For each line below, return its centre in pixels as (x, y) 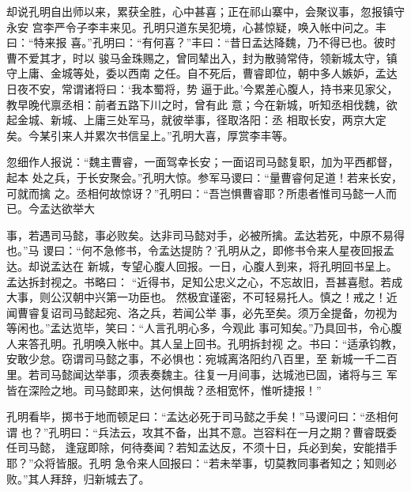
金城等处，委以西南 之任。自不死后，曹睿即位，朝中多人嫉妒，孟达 (224, 73)
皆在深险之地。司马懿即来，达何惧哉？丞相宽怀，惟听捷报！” (164, 390)
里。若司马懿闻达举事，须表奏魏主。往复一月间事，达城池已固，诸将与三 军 (202, 375)
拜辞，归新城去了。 (100, 478)
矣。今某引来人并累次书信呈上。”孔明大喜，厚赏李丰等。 (150, 135)
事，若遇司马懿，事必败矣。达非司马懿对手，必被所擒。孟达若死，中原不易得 (205, 235)
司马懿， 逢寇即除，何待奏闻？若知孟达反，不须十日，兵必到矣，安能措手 (207, 447)
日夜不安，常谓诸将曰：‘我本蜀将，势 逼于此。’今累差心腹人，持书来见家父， (202, 88)
